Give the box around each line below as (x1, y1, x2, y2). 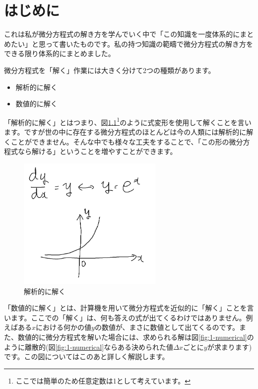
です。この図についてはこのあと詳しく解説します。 (4, 351, 169, 362)
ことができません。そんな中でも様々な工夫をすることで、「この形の (10, 136, 229, 147)
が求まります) (207, 341, 252, 352)
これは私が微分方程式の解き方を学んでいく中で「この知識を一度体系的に (4, 29, 240, 39)
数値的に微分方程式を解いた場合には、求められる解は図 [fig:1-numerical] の (17, 332, 254, 342)
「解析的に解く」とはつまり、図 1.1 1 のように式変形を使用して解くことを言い (4, 115, 252, 127)
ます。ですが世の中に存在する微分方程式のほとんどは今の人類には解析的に (4, 126, 247, 137)
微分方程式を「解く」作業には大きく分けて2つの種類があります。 (4, 65, 215, 75)
